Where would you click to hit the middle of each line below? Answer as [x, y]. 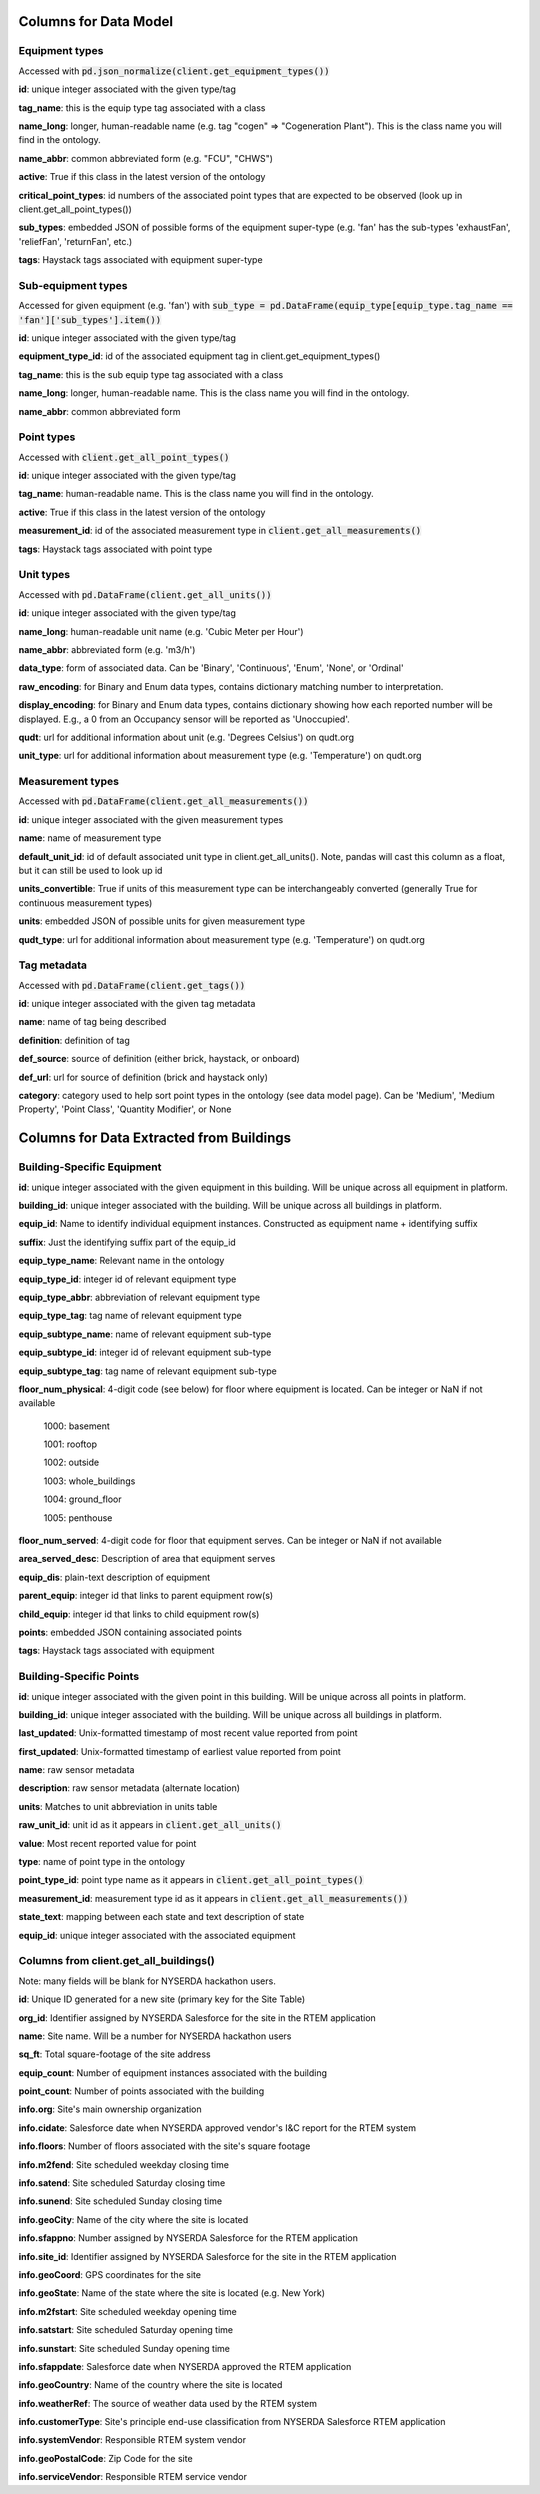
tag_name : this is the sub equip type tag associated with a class [151, 374]
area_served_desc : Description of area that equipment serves [147, 1559]
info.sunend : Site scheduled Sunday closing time [120, 2201]
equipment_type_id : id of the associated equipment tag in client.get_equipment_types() [199, 356]
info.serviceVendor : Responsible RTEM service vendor [132, 2477]
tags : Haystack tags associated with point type [115, 549]
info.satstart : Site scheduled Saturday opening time [126, 2330]
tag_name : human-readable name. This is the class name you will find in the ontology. [196, 494]
